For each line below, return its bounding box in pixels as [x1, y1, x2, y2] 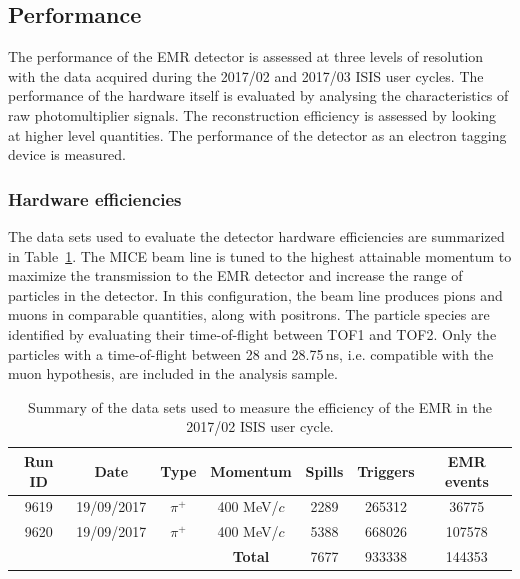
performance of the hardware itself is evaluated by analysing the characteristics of [8, 85, 509, 106]
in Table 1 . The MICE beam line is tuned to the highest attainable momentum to [8, 245, 512, 266]
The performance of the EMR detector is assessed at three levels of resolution [8, 46, 484, 67]
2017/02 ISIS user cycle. [186, 416, 334, 437]
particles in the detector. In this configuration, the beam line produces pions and [8, 284, 503, 305]
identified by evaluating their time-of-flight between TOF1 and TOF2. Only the [8, 323, 497, 344]
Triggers [357, 460, 415, 481]
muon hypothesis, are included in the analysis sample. [8, 363, 338, 384]
